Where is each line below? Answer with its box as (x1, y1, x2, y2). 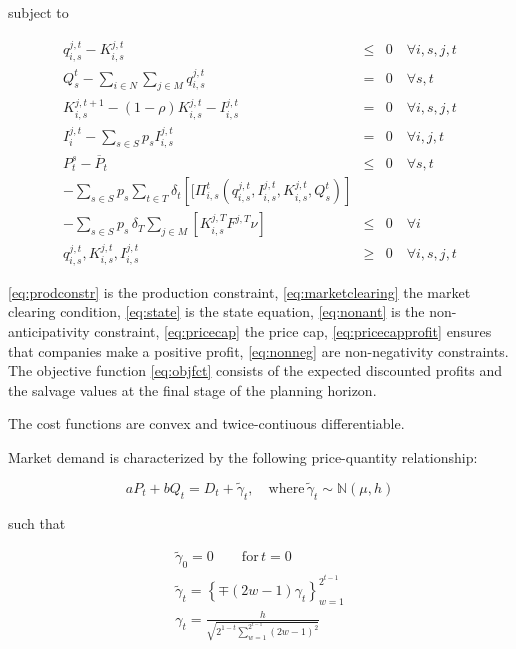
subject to (8, 2, 69, 22)
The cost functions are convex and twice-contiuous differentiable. (8, 413, 405, 434)
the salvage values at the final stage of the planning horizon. (8, 379, 377, 400)
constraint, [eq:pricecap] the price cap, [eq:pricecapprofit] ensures (94, 321, 492, 341)
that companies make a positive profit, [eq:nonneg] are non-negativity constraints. (8, 340, 509, 361)
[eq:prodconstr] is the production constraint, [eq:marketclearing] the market (8, 281, 471, 302)
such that (8, 512, 66, 533)
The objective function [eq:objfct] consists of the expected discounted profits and (8, 360, 502, 381)
